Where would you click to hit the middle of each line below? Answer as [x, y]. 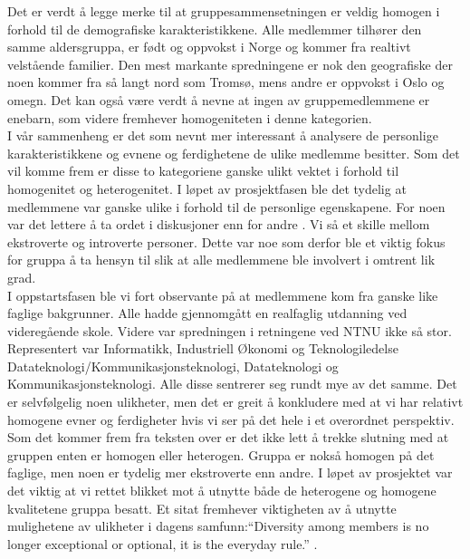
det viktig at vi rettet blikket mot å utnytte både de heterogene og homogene [222, 491]
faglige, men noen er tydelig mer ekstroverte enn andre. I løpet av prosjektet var [230, 472]
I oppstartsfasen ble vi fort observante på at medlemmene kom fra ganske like [223, 295]
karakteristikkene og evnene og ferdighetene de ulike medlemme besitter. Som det [234, 153]
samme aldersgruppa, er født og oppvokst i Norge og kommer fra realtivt [209, 47]
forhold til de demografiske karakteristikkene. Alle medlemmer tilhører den [215, 29]
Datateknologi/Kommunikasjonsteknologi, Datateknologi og [173, 366]
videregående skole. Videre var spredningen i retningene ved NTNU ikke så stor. [230, 330]
